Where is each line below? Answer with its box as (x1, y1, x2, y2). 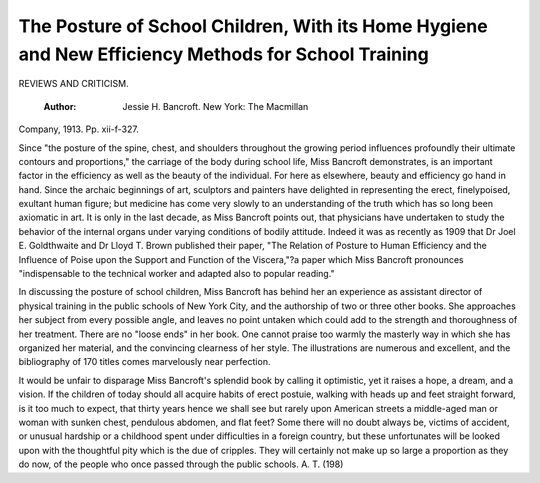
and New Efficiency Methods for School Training (18, 43, 429, 65)
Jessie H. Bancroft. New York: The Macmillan (122, 100, 309, 112)
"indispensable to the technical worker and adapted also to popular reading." (18, 268, 335, 280)
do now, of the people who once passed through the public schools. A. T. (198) (18, 458, 344, 470)
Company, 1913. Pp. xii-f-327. (18, 123, 139, 135)
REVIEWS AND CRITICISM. (18, 78, 129, 90)
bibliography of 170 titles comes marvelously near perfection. (18, 356, 271, 368)
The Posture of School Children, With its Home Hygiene (18, 15, 489, 37)
